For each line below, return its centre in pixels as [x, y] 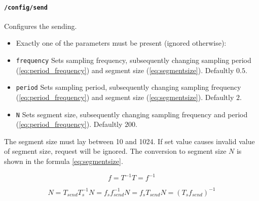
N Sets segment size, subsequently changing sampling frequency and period [132, 114]
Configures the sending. [41, 26]
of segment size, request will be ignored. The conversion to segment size [115, 151]
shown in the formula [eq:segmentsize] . [64, 161]
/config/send [26, 7]
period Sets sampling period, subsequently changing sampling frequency [128, 87]
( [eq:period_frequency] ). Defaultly [69, 124]
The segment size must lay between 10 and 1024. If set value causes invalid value [129, 141]
